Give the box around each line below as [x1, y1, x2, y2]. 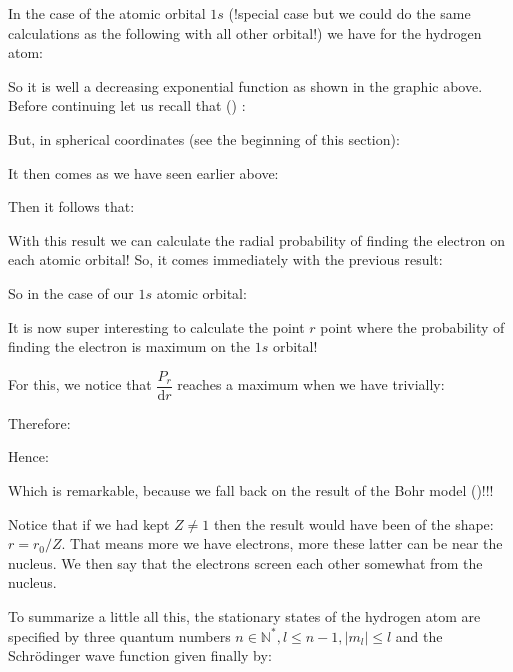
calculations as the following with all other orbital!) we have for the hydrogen [8, 22, 482, 43]
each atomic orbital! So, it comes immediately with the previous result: [8, 249, 443, 270]
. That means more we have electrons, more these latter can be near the [61, 533, 503, 554]
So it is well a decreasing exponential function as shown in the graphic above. [8, 75, 483, 96]
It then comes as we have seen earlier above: [8, 162, 279, 183]
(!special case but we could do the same [228, 3, 471, 23]
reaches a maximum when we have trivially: [177, 374, 445, 395]
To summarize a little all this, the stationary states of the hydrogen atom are [8, 605, 481, 626]
